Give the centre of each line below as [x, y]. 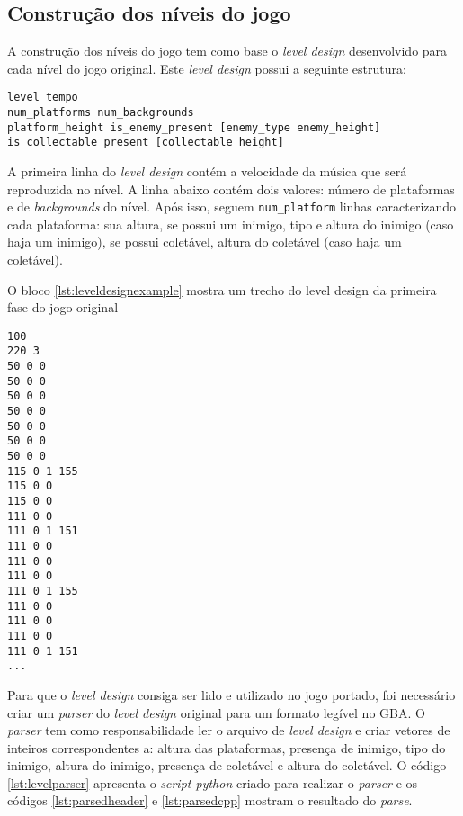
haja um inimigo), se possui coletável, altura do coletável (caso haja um [205, 242]
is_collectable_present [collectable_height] [146, 143]
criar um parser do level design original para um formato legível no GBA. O [216, 712]
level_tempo [43, 98]
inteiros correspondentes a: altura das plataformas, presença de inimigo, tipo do [227, 747]
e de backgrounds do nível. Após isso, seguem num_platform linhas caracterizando [232, 206]
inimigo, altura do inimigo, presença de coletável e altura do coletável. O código [227, 765]
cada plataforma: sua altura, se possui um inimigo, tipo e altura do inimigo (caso [231, 224]
